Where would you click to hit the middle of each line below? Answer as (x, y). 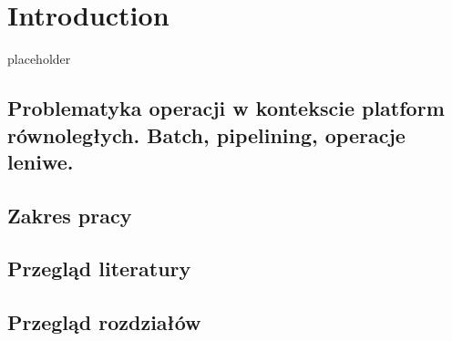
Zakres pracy (70, 215)
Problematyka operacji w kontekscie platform (226, 108)
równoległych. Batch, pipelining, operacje (206, 134)
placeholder (39, 59)
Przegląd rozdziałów (104, 322)
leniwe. (41, 161)
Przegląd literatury (99, 269)
